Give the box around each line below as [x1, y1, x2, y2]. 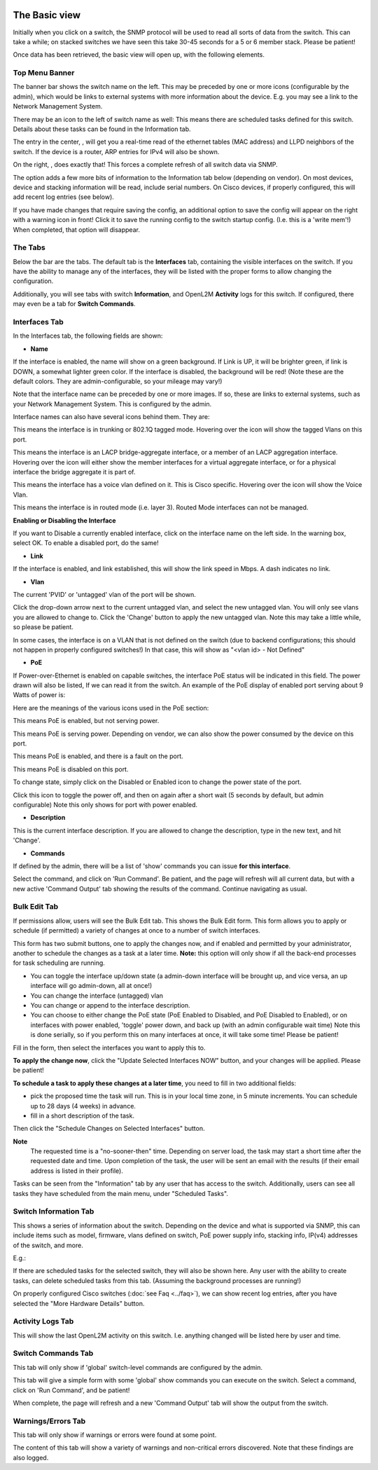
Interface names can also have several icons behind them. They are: [13, 413, 210, 421]
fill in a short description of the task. [30, 1111, 134, 1120]
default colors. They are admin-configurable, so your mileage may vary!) [13, 377, 223, 385]
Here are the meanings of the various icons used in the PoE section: [13, 703, 209, 712]
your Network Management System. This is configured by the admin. [13, 399, 212, 408]
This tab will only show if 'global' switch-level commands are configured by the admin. [13, 1363, 262, 1371]
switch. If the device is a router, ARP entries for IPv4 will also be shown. [13, 147, 220, 156]
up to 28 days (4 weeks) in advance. [30, 1101, 136, 1110]
